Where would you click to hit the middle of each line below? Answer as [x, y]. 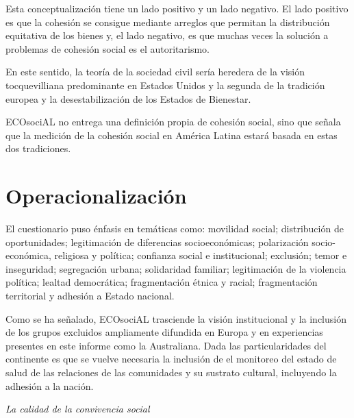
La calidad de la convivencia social [78, 409]
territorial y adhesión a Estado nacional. [90, 296]
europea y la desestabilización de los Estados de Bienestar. [128, 98]
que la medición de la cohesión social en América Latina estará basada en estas [172, 135]
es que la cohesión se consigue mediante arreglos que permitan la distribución [168, 22]
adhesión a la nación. [50, 385]
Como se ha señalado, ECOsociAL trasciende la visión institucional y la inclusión [176, 318]
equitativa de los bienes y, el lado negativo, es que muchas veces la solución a [167, 35]
